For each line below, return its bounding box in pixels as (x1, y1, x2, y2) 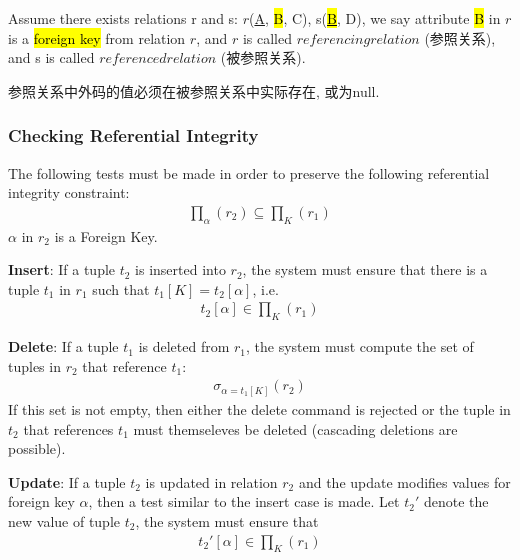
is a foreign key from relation (8, 27, 186, 48)
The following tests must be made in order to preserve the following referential (8, 162, 490, 183)
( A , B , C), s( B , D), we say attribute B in (248, 8, 501, 28)
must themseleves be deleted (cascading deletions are (133, 418, 458, 439)
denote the (423, 491, 489, 512)
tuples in (8, 355, 61, 376)
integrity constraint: (8, 182, 130, 203)
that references (23, 418, 114, 439)
